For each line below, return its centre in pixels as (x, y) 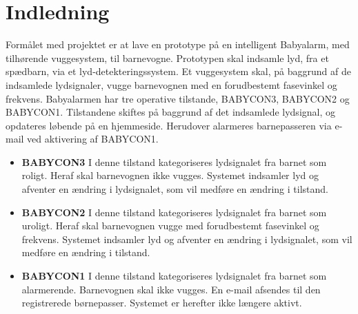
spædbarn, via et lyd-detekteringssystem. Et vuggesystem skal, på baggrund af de (178, 71)
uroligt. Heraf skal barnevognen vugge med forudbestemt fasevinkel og (170, 226)
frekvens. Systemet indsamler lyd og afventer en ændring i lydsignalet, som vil (187, 239)
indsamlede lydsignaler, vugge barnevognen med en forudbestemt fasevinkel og (171, 84)
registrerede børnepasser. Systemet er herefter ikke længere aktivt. (162, 303)
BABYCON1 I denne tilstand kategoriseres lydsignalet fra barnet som (174, 276)
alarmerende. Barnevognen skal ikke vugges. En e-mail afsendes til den (171, 289)
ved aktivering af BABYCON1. (93, 139)
